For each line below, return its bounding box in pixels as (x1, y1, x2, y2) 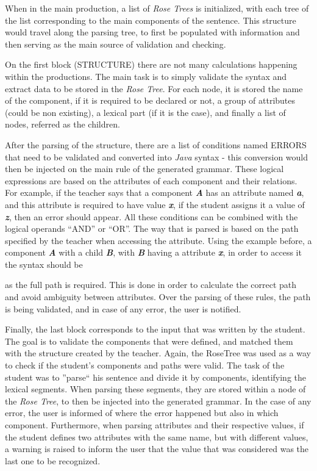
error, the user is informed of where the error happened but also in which (5, 406, 279, 419)
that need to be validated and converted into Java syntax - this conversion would (5, 150, 308, 163)
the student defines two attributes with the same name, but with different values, (5, 430, 308, 443)
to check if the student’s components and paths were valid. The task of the (5, 359, 285, 372)
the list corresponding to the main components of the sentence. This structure (5, 13, 296, 26)
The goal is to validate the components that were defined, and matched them (5, 334, 293, 347)
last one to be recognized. (5, 454, 101, 467)
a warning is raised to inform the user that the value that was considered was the (5, 442, 309, 455)
